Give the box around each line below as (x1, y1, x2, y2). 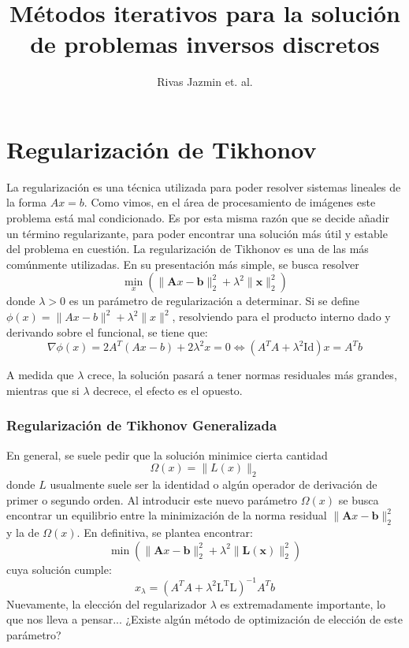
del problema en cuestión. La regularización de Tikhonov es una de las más (6, 240, 369, 257)
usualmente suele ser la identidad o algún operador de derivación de (50, 475, 377, 492)
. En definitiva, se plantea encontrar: (76, 523, 253, 540)
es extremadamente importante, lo (220, 595, 385, 612)
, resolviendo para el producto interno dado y (172, 308, 391, 324)
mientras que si (6, 382, 80, 398)
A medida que (6, 367, 74, 383)
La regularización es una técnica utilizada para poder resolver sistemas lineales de (6, 178, 401, 195)
